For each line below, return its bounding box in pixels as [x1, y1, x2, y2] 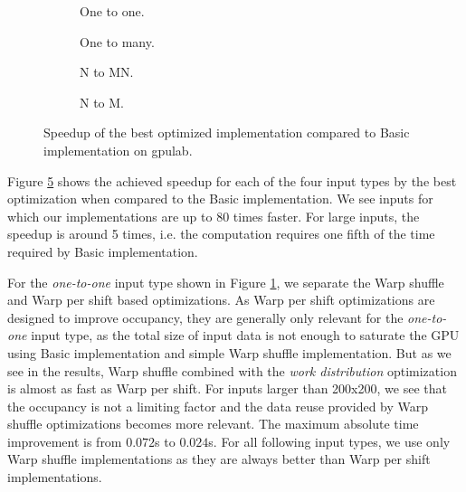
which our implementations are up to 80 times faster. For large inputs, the [7, 206, 420, 225]
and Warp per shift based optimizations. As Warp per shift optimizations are [7, 290, 435, 309]
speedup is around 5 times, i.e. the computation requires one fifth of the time [7, 224, 435, 243]
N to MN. [80, 62, 134, 81]
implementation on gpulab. [43, 140, 193, 159]
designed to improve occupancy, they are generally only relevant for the [7, 307, 404, 326]
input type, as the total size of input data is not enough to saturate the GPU [31, 326, 460, 345]
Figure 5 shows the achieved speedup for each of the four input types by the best [7, 171, 457, 190]
